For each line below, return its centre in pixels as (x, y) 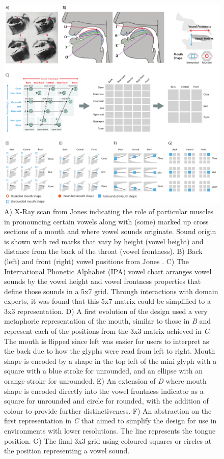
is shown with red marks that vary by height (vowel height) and (104, 241)
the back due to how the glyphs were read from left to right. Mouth (110, 351)
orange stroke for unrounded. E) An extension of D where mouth (105, 381)
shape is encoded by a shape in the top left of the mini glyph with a (110, 361)
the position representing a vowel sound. (67, 451)
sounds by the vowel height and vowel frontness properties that (103, 281)
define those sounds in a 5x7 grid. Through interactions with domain (111, 291)
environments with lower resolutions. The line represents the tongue (110, 431)
